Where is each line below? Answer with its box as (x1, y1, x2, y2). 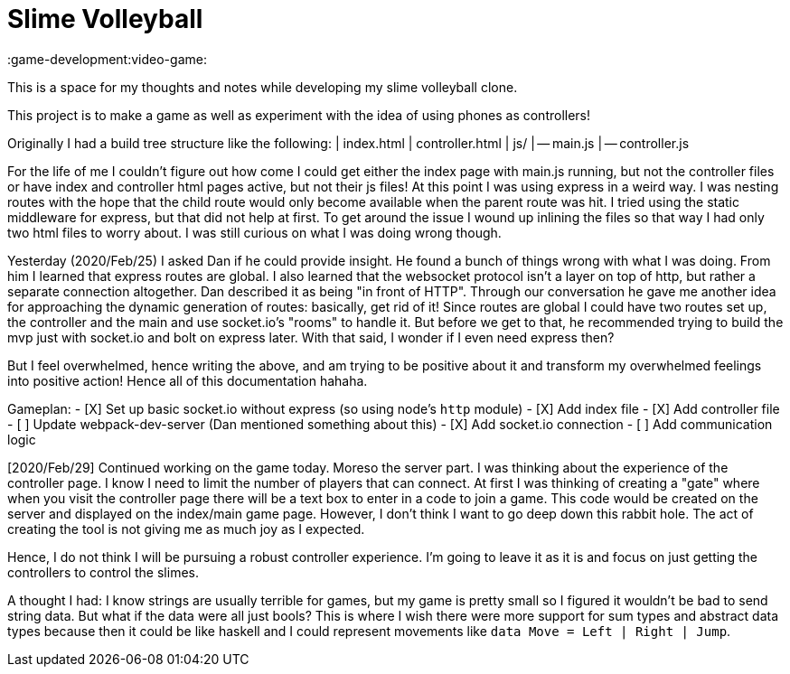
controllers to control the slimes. (7, 564, 199, 580)
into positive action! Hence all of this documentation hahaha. (7, 372, 368, 388)
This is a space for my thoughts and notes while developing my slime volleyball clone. (7, 79, 518, 95)
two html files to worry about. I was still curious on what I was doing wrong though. (7, 224, 502, 240)
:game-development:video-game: (7, 51, 207, 67)
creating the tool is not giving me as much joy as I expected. (7, 520, 365, 537)
